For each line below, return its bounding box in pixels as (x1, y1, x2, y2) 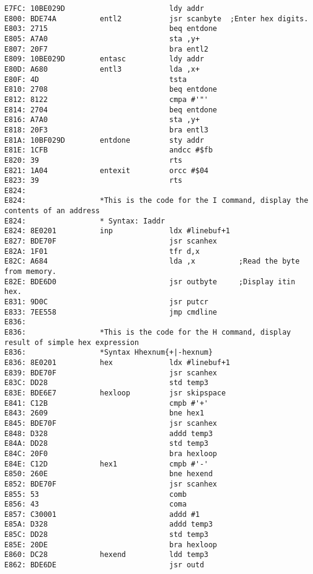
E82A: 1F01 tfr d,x (4, 247, 200, 256)
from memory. (4, 267, 56, 276)
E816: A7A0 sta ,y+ (4, 115, 200, 125)
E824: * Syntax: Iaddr (4, 216, 165, 225)
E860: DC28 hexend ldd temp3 (4, 550, 209, 559)
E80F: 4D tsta (4, 75, 187, 84)
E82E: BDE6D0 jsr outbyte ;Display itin (4, 277, 295, 286)
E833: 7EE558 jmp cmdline (4, 307, 217, 316)
